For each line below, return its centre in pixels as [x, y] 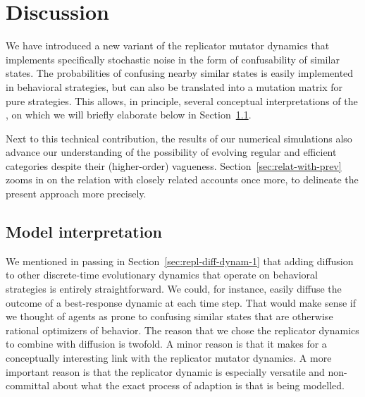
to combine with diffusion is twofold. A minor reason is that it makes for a [166, 344]
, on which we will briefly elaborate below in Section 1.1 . [129, 115]
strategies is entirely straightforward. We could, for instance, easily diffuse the [174, 289]
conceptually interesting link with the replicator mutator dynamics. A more [169, 358]
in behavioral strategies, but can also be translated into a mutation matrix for [174, 86]
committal [28, 385]
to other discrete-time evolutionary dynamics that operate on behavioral [162, 275]
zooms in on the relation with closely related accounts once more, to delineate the [182, 179]
